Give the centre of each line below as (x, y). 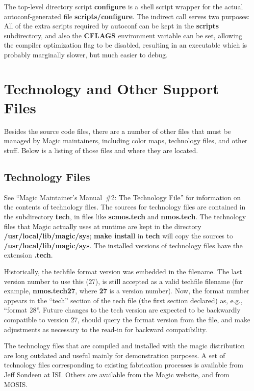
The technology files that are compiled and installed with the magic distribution (125, 346)
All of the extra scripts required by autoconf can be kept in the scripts (112, 26)
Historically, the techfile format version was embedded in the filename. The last (123, 272)
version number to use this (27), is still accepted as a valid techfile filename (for (124, 281)
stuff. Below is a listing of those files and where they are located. (101, 150)
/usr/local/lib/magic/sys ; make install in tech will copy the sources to (118, 236)
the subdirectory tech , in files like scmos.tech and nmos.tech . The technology (125, 217)
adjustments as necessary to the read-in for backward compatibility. (106, 329)
